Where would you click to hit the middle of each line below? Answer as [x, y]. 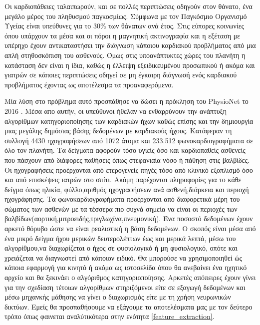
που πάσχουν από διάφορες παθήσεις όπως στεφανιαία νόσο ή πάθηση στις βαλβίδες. [127, 160]
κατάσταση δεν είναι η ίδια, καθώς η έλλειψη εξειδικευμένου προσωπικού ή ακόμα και [130, 65]
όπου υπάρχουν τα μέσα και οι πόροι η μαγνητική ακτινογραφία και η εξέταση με [123, 35]
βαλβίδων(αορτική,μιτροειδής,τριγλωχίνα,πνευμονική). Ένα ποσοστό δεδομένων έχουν [129, 218]
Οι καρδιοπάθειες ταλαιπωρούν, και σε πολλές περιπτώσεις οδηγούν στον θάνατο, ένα [129, 6]
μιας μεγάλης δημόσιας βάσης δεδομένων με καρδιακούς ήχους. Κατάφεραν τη [118, 131]
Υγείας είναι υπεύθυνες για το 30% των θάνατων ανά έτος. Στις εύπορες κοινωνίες [125, 26]
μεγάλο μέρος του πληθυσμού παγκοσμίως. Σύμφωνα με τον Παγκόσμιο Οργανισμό [126, 16]
